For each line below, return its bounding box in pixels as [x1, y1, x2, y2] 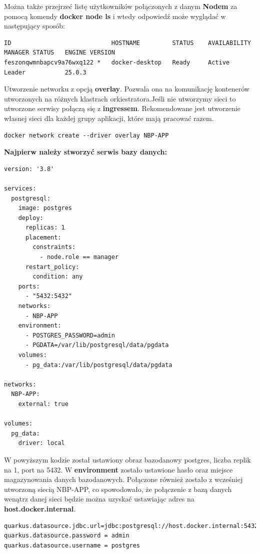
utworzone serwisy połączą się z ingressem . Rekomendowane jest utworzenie [4, 103, 240, 113]
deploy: [18, 214, 43, 221]
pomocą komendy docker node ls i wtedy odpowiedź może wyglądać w [4, 10, 226, 21]
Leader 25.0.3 [4, 68, 86, 76]
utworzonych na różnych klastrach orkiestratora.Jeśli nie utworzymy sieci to [4, 93, 236, 103]
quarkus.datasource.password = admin [4, 532, 129, 539]
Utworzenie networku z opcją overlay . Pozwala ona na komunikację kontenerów [4, 83, 249, 94]
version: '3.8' [4, 165, 54, 172]
